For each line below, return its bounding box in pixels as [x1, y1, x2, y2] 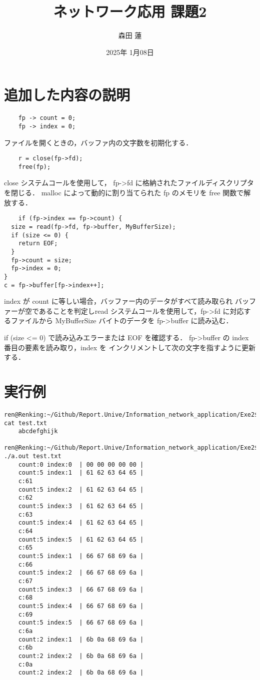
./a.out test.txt [4, 453, 61, 460]
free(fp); [18, 163, 51, 170]
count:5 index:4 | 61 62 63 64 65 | [18, 519, 144, 527]
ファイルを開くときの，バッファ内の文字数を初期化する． [4, 137, 193, 147]
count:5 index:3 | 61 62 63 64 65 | [18, 503, 144, 510]
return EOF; [18, 240, 58, 247]
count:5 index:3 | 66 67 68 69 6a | [18, 586, 144, 593]
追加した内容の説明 [4, 84, 130, 105]
